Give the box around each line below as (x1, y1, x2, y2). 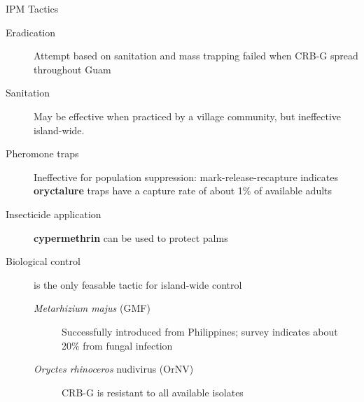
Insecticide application (6, 206, 101, 221)
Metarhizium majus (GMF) (34, 301, 150, 315)
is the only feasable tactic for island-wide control (34, 277, 242, 292)
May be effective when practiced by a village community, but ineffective (34, 108, 342, 123)
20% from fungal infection (62, 338, 173, 352)
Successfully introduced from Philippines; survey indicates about (62, 324, 338, 338)
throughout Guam (34, 62, 111, 76)
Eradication (6, 24, 56, 39)
